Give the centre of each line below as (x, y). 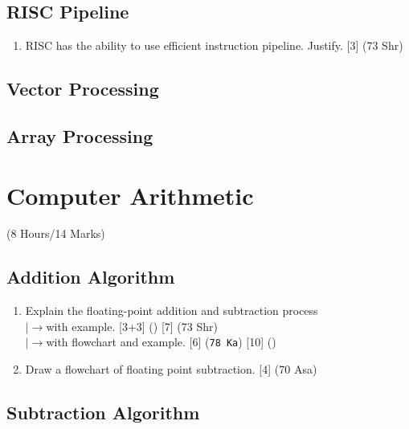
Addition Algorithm (91, 277)
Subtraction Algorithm (103, 413)
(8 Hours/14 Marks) (56, 233)
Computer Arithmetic (130, 195)
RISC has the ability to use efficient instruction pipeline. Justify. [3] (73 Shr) (214, 45)
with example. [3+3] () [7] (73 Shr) (132, 326)
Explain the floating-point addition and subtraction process (172, 311)
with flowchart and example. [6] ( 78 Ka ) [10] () (161, 342)
